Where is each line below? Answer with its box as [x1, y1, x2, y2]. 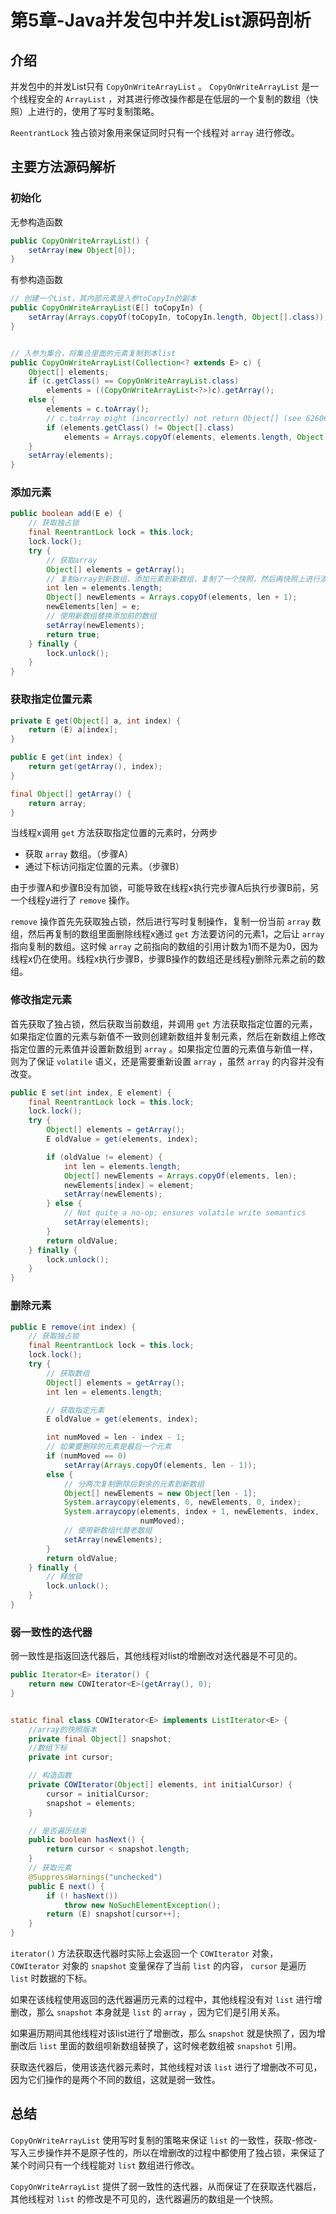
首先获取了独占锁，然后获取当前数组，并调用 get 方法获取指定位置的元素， [10, 1017, 318, 1030]
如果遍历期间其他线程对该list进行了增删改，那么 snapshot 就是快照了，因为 [10, 2027, 317, 2040]
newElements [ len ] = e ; [46, 602, 141, 612]
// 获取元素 [28, 1863, 72, 1873]
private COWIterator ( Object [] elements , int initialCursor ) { [28, 1780, 293, 1790]
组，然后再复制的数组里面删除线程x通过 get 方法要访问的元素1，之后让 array [10, 928, 325, 940]
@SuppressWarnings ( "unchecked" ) [28, 1872, 163, 1882]
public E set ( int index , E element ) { [10, 1087, 172, 1098]
